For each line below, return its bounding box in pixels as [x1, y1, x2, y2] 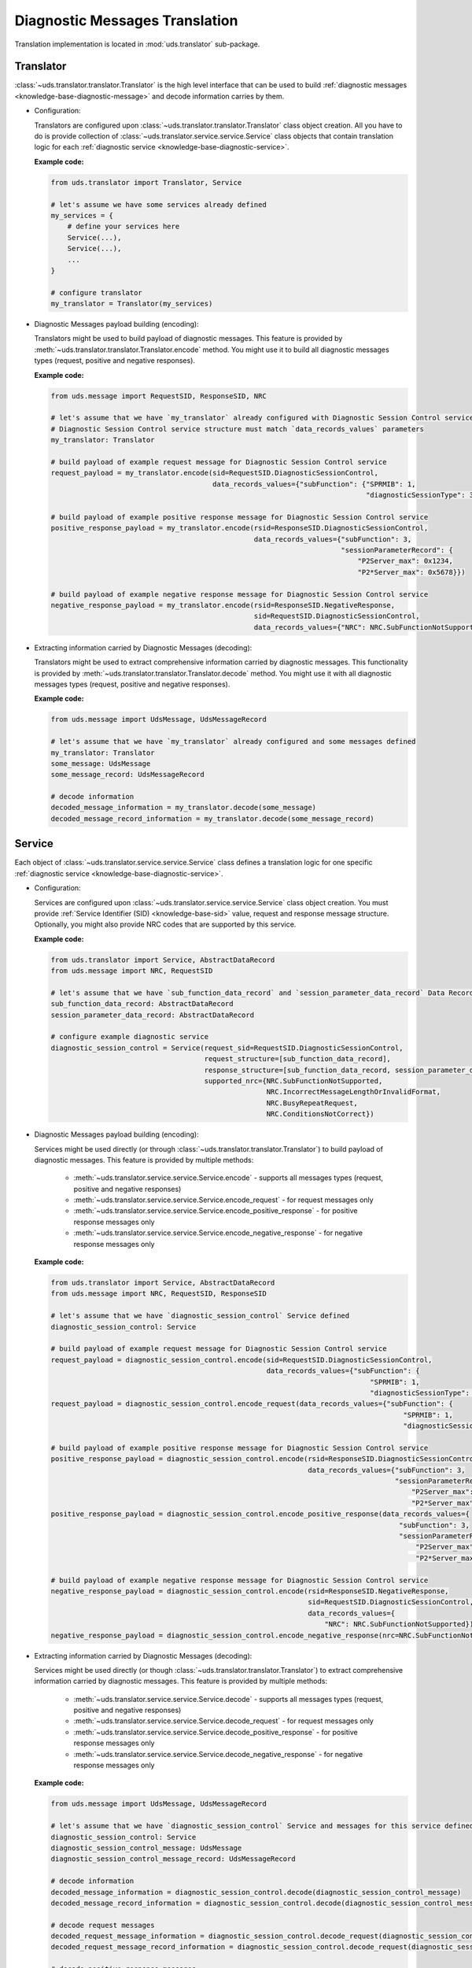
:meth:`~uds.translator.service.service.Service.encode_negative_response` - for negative [73, 1228, 363, 1237]
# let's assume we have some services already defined [50, 200, 267, 209]
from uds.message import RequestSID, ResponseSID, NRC [50, 391, 267, 401]
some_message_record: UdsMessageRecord [50, 770, 205, 779]
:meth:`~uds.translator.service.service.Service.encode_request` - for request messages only [73, 1195, 374, 1204]
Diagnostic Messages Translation [14, 12, 238, 29]
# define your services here [67, 222, 180, 231]
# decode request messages [50, 1921, 155, 1929]
